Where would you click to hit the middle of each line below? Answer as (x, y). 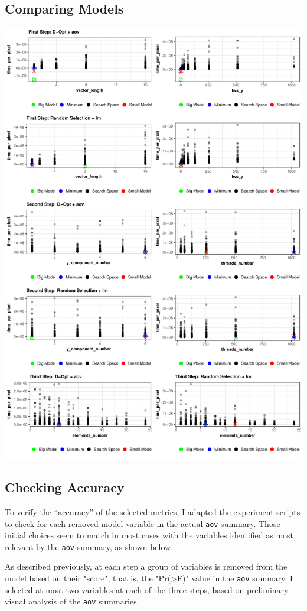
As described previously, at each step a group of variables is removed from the (146, 566)
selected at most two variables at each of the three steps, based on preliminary (147, 589)
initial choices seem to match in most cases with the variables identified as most (149, 535)
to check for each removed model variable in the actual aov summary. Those (143, 523)
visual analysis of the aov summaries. (72, 601)
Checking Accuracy (65, 487)
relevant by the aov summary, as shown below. (89, 546)
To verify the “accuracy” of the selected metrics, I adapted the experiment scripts (153, 511)
